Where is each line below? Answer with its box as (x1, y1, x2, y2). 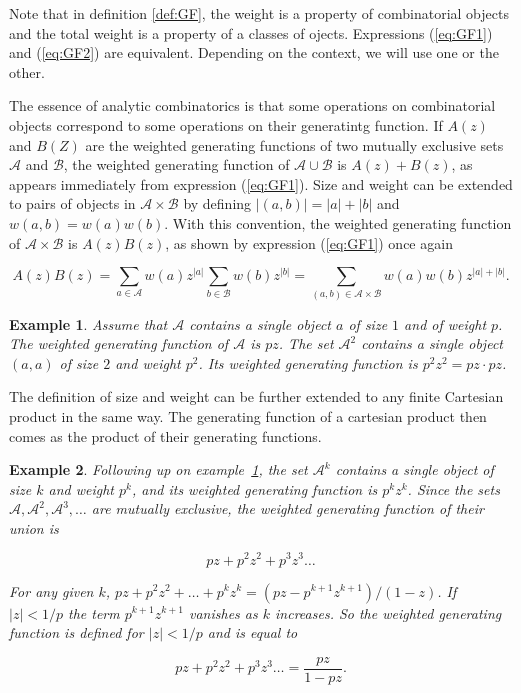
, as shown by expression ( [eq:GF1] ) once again (165, 232, 453, 253)
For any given (9, 580, 94, 601)
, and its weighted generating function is (131, 478, 378, 499)
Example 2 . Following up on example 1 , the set (9, 459, 308, 480)
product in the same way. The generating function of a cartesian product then (9, 405, 487, 426)
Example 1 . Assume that (9, 313, 168, 334)
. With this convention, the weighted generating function (164, 212, 512, 233)
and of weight (404, 313, 487, 334)
